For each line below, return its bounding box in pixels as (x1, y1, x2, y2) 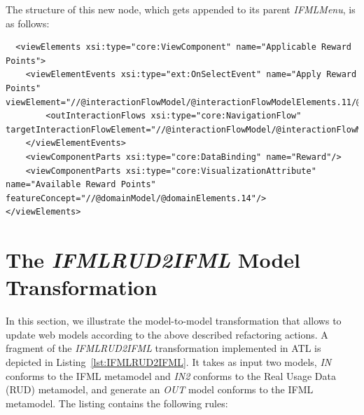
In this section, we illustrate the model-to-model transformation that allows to (6, 313, 342, 328)
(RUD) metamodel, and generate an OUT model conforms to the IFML (6, 382, 314, 397)
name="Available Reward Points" (6, 179, 156, 190)
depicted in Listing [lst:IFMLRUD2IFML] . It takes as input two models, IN (6, 355, 332, 369)
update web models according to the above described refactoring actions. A (6, 327, 328, 341)
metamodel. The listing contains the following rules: (6, 395, 228, 410)
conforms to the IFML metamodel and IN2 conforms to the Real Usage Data (6, 368, 337, 383)
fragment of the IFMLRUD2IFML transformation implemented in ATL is (6, 341, 321, 355)
